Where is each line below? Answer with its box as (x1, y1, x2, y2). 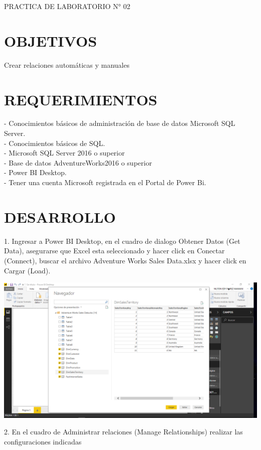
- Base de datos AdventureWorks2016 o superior (4, 157, 152, 168)
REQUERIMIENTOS (4, 89, 158, 109)
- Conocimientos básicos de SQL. (4, 137, 105, 148)
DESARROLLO (4, 206, 116, 227)
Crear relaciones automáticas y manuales (4, 59, 129, 70)
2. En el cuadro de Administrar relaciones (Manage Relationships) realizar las (4, 426, 243, 437)
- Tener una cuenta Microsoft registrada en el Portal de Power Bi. (4, 177, 206, 187)
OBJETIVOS (4, 30, 97, 51)
